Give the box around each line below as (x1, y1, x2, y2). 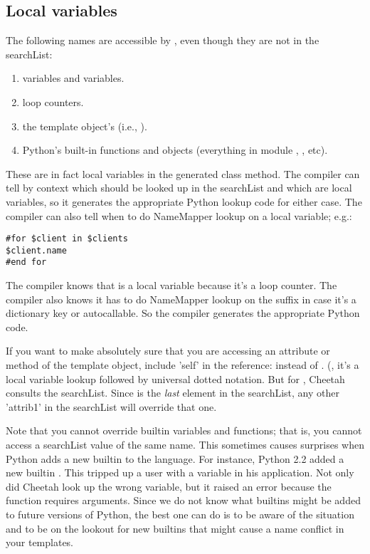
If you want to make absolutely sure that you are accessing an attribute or (6, 343, 330, 358)
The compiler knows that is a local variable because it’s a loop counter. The (6, 278, 337, 293)
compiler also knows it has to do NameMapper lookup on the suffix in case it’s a (6, 291, 356, 306)
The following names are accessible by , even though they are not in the (6, 33, 319, 48)
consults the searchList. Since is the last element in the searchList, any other (6, 385, 339, 400)
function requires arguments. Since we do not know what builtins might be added (6, 493, 361, 508)
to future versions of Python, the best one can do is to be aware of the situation (6, 507, 354, 522)
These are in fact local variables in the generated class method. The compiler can (6, 166, 360, 181)
